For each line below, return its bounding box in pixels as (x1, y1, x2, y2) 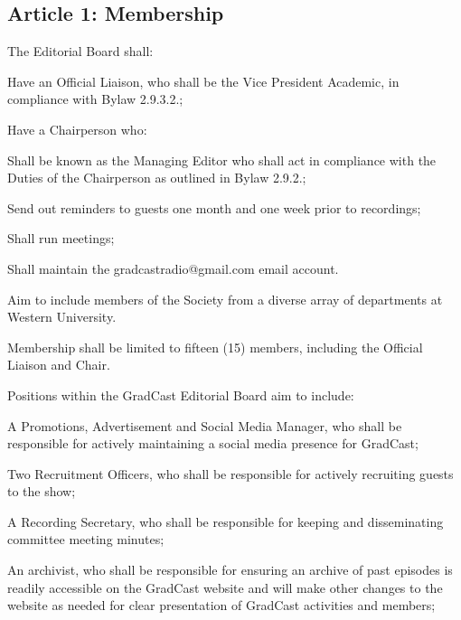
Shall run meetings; (7, 229, 115, 248)
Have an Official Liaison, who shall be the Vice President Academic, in (7, 71, 400, 90)
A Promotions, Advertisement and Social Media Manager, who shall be (7, 416, 402, 435)
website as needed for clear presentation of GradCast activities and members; (7, 596, 436, 615)
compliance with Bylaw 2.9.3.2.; (7, 89, 183, 108)
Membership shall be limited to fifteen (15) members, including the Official (7, 337, 423, 356)
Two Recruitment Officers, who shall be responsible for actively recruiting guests (7, 464, 454, 483)
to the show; (7, 482, 76, 501)
